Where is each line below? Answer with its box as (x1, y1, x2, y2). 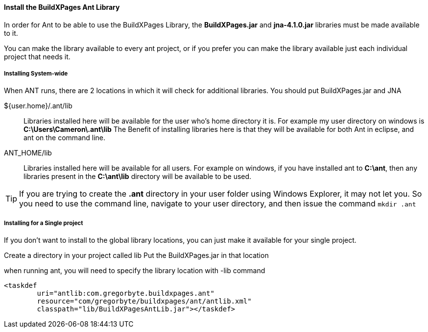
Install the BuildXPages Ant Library (4, 3, 120, 11)
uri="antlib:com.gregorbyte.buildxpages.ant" (37, 289, 214, 298)
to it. (4, 28, 18, 37)
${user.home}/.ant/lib (4, 102, 72, 110)
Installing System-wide (4, 70, 68, 77)
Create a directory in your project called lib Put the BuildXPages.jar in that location (4, 251, 269, 260)
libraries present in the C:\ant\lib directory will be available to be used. (24, 172, 252, 181)
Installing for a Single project (4, 219, 83, 227)
